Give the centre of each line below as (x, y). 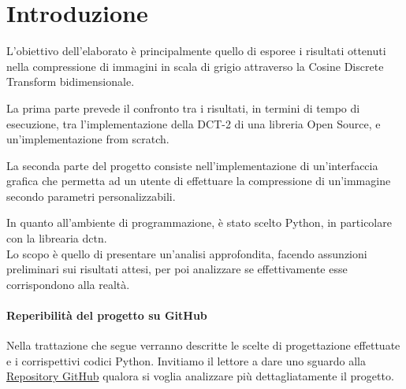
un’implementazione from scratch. (88, 139)
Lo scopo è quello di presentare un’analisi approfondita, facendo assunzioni (187, 253)
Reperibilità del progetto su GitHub (107, 315)
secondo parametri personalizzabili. (91, 196)
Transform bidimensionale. (71, 82)
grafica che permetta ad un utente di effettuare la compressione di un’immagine (199, 181)
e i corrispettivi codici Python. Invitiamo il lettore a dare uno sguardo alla (186, 360)
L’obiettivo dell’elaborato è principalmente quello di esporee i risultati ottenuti (196, 51)
